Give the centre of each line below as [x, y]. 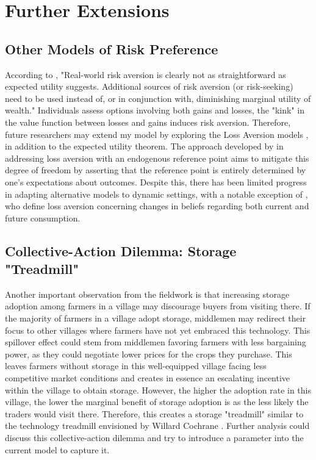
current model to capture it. [57, 449]
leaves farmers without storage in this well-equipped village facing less [136, 366]
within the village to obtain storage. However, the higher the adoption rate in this [158, 390]
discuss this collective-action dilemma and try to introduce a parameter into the [154, 438]
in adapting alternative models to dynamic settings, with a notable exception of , [156, 194]
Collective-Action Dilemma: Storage [121, 250]
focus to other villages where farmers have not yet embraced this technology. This [158, 330]
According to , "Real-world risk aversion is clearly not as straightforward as [145, 74]
